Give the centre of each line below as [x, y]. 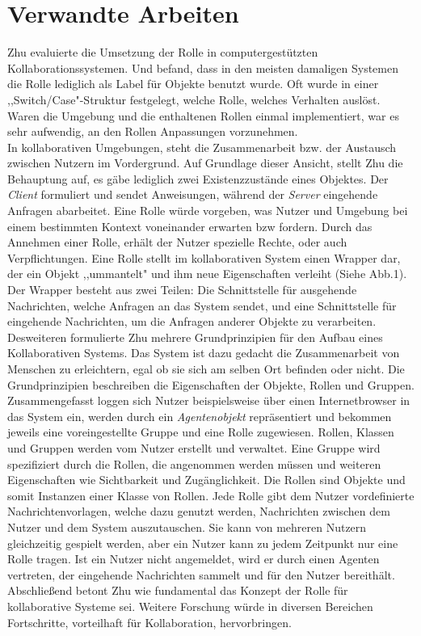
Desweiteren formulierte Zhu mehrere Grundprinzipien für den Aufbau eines [195, 337]
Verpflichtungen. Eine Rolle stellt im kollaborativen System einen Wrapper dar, [204, 257]
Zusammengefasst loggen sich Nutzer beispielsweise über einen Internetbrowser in [209, 400]
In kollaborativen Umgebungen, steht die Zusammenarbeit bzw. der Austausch [202, 147]
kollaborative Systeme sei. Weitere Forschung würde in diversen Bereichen [190, 606]
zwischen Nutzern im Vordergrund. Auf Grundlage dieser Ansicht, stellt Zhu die [205, 163]
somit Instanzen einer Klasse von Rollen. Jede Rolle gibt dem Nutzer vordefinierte [211, 495]
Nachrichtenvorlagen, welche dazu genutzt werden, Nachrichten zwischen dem [199, 511]
